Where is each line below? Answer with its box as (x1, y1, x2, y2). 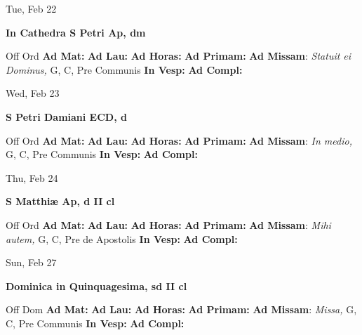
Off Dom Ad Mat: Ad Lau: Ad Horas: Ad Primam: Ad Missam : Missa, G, (6, 302, 357, 317)
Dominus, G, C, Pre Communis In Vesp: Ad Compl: (6, 62, 243, 77)
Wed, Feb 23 (6, 86, 60, 100)
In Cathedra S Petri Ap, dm (6, 25, 146, 39)
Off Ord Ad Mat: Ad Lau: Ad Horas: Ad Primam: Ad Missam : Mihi (6, 217, 331, 232)
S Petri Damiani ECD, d (6, 109, 127, 124)
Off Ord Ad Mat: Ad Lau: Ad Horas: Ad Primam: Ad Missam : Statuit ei (6, 48, 351, 63)
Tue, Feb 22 (6, 1, 57, 15)
